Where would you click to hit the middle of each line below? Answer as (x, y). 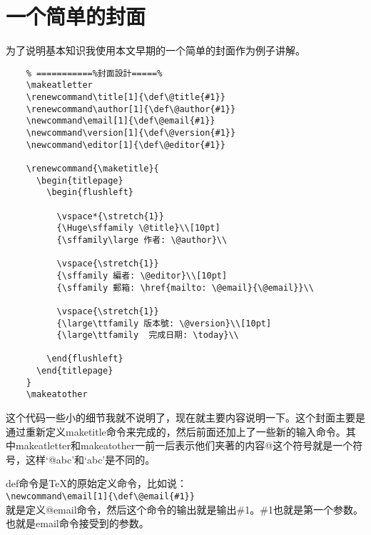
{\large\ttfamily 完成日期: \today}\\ (148, 335)
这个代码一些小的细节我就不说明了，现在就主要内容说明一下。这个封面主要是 (185, 417)
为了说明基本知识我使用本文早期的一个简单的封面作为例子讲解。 (156, 50)
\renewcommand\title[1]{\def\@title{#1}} (126, 97)
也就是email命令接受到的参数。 (77, 523)
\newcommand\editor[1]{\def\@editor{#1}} (126, 145)
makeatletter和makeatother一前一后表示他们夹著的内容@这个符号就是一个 (184, 445)
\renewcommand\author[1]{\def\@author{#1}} (131, 109)
